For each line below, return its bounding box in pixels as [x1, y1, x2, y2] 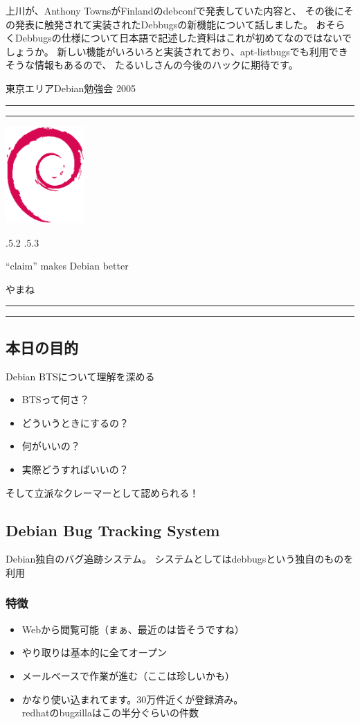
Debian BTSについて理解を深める [6, 369, 155, 383]
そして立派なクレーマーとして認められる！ [6, 485, 199, 500]
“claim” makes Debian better [6, 258, 129, 273]
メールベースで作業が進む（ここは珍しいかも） [21, 668, 235, 682]
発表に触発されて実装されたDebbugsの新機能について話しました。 [15, 17, 313, 31]
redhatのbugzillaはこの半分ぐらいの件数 [21, 705, 199, 720]
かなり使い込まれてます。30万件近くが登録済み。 [21, 691, 244, 706]
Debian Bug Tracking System [6, 519, 220, 540]
